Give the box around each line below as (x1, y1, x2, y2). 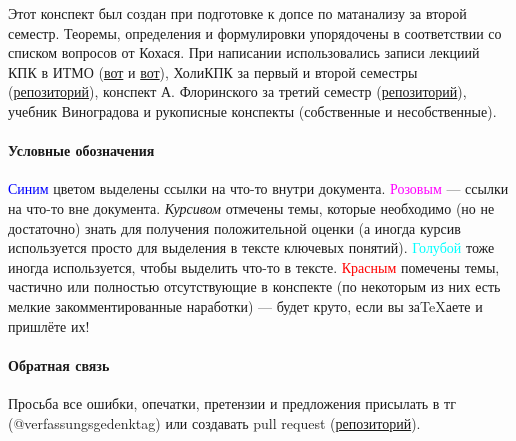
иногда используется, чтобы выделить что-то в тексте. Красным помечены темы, (8, 256, 500, 277)
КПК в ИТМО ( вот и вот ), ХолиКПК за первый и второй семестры (8, 61, 418, 82)
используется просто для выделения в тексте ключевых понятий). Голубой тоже (8, 237, 495, 258)
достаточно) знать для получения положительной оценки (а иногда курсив (8, 217, 461, 238)
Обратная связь (8, 354, 110, 375)
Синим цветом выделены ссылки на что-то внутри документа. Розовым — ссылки (8, 178, 509, 199)
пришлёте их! (8, 315, 90, 336)
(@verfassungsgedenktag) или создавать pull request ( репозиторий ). (8, 412, 421, 433)
